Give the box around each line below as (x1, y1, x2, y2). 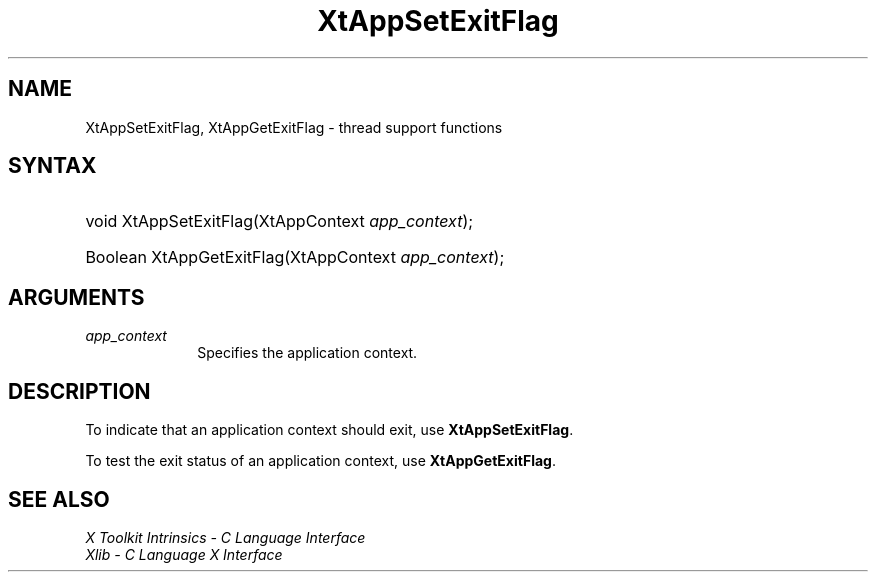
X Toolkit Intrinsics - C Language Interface (85, 528, 366, 546)
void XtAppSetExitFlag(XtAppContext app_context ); (85, 211, 474, 232)
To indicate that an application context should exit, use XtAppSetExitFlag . (85, 421, 574, 439)
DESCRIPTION (8, 378, 151, 404)
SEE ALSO (8, 486, 110, 512)
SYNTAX (8, 153, 97, 179)
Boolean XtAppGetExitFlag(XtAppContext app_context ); (85, 247, 505, 268)
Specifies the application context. (197, 344, 418, 362)
